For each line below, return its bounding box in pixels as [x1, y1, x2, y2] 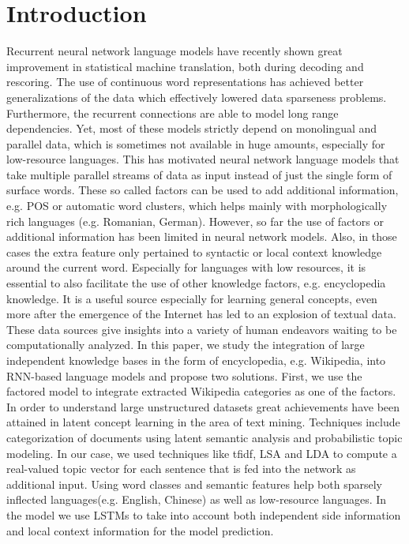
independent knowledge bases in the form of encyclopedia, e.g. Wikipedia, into [6, 352, 386, 368]
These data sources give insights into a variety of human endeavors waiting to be [6, 321, 397, 337]
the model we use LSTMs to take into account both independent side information [6, 506, 401, 523]
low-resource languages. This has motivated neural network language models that [6, 151, 400, 167]
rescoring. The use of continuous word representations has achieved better [6, 73, 364, 90]
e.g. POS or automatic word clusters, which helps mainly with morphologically [6, 197, 388, 214]
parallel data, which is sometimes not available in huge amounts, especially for [6, 135, 385, 152]
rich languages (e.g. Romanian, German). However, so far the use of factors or [6, 212, 384, 229]
